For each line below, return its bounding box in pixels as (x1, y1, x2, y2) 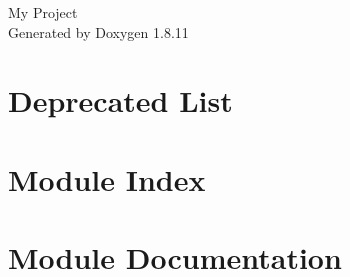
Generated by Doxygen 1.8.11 (8, 21, 189, 42)
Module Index (8, 158, 206, 199)
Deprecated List (8, 80, 233, 121)
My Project (8, 2, 78, 22)
